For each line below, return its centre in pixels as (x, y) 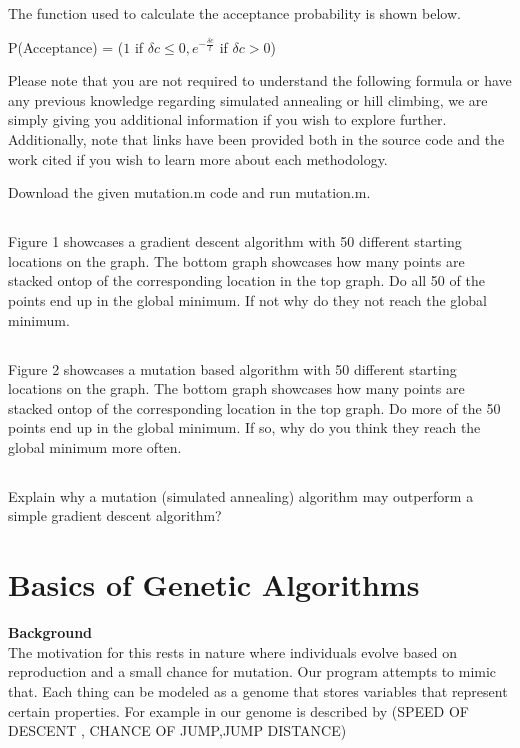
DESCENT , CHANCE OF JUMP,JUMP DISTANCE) (177, 730)
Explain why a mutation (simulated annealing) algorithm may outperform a (241, 495)
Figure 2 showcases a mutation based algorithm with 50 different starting (232, 368)
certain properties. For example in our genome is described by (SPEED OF (238, 710)
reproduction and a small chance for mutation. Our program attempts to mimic (252, 671)
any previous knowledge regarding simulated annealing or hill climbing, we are (248, 99)
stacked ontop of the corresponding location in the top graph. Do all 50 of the (246, 280)
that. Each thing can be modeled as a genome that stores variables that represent (258, 690)
